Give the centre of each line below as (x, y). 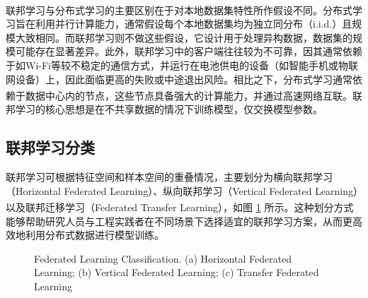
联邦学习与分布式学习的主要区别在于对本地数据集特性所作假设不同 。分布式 (179, 10)
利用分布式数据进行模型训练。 (94, 235)
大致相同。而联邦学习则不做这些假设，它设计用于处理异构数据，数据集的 (184, 37)
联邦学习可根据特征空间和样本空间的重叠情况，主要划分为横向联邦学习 (169, 177)
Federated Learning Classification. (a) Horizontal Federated (163, 258)
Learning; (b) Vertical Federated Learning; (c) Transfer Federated (177, 272)
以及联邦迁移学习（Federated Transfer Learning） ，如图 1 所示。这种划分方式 (180, 207)
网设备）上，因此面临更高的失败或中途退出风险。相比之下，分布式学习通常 (179, 79)
